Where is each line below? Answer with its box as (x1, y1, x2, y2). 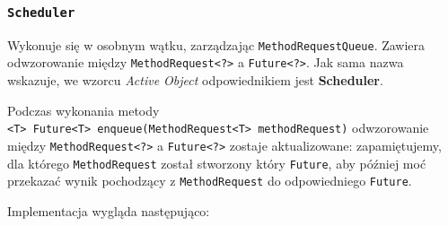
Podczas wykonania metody (7, 100, 160, 119)
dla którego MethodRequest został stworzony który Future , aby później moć (7, 153, 426, 172)
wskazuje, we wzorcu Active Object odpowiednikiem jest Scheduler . (7, 71, 383, 90)
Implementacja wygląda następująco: (7, 201, 210, 220)
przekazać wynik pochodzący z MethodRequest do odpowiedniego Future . (7, 171, 412, 190)
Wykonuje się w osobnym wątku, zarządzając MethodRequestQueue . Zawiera (7, 35, 426, 54)
